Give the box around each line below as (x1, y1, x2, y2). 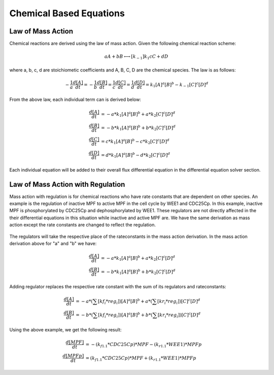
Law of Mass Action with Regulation (9, 180, 125, 189)
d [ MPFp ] (62, 353, 84, 359)
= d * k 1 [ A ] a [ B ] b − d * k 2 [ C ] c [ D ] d (100, 151, 170, 159)
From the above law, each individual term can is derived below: (9, 96, 142, 103)
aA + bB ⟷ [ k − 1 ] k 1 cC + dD (104, 54, 168, 61)
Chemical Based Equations (9, 8, 125, 19)
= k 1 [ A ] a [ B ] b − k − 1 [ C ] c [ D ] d (145, 81, 209, 89)
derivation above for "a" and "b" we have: (9, 241, 97, 247)
